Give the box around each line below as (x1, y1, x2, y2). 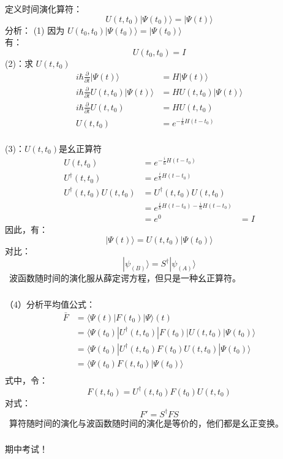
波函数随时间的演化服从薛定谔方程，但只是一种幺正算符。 (9, 271, 241, 284)
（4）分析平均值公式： (5, 297, 95, 310)
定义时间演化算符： (5, 2, 82, 15)
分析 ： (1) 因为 (5, 23, 65, 36)
